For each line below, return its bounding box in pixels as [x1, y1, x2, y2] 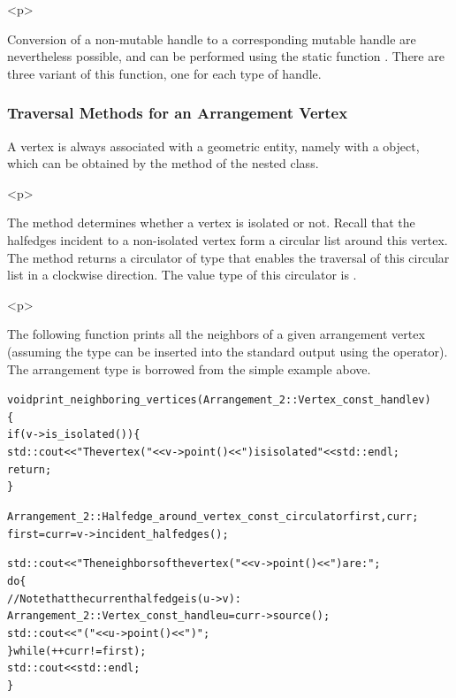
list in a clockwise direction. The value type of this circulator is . [7, 265, 357, 284]
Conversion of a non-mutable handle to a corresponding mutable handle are [7, 29, 416, 48]
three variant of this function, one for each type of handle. [7, 64, 322, 82]
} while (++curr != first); [7, 644, 147, 657]
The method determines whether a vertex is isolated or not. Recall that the [7, 213, 415, 232]
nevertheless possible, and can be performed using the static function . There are [7, 47, 445, 65]
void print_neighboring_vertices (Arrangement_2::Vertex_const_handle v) [7, 394, 431, 407]
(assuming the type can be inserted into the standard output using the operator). [7, 341, 448, 360]
